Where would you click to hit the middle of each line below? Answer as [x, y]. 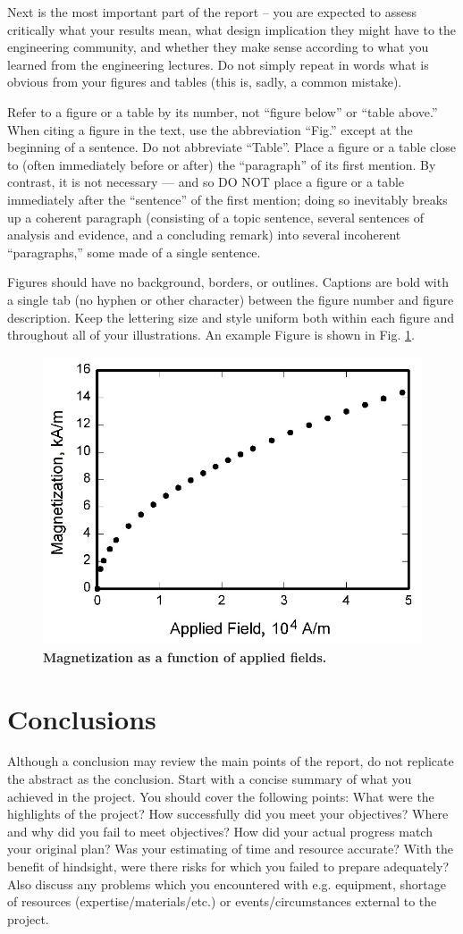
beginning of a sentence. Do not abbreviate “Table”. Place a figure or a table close [231, 147]
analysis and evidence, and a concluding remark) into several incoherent [204, 235]
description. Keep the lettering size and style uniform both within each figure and [231, 317]
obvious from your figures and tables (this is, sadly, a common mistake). [205, 82]
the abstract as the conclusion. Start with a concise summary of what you [210, 779]
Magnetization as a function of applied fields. [185, 656]
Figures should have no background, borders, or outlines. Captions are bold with [228, 282]
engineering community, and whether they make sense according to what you [218, 47]
